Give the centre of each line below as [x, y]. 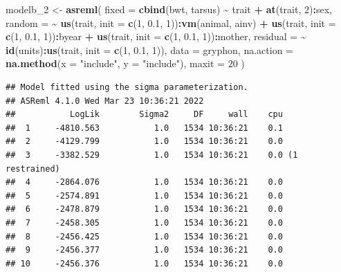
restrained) [33, 169]
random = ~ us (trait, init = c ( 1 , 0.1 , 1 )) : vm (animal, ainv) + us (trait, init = [171, 22]
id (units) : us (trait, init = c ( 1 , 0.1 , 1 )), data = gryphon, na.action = [149, 49]
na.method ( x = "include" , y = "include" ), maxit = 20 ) [125, 63]
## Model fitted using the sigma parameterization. [127, 87]
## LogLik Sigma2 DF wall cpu [144, 115]
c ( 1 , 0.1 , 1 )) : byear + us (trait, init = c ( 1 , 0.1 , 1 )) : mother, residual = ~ [156, 36]
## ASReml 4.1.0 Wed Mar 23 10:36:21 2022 [105, 101]
